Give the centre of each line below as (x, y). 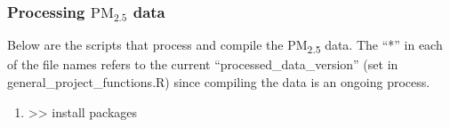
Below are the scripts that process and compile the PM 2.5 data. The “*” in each (225, 46)
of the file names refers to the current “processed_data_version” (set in (203, 64)
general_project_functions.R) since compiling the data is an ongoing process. (219, 81)
